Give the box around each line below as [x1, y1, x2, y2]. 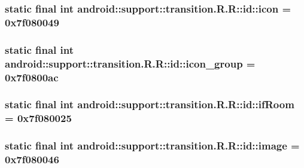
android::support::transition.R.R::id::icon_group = [5, 56, 256, 71]
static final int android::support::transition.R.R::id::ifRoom [5, 97, 294, 112]
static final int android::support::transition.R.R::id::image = [5, 138, 300, 153]
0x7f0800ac [5, 69, 59, 84]
